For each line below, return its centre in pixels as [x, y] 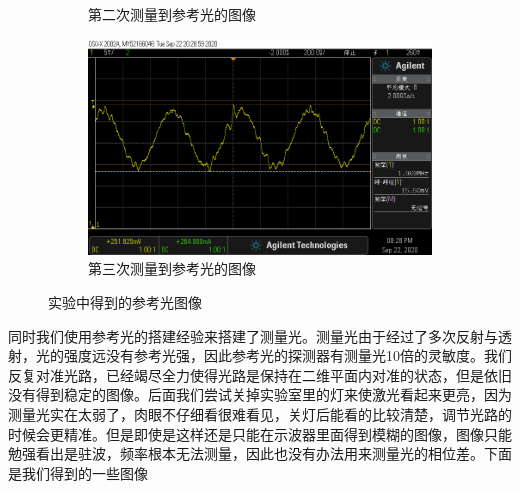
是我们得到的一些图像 [78, 472]
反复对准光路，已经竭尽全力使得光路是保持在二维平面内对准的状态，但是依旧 [260, 374]
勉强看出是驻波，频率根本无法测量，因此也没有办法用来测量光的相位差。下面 [260, 453]
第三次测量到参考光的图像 [172, 268]
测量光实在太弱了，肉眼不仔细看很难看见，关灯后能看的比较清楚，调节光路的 [260, 414]
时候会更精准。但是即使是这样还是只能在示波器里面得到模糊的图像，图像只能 [260, 433]
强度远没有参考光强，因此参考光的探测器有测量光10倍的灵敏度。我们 [287, 355]
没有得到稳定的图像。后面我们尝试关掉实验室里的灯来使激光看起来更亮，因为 [260, 394]
